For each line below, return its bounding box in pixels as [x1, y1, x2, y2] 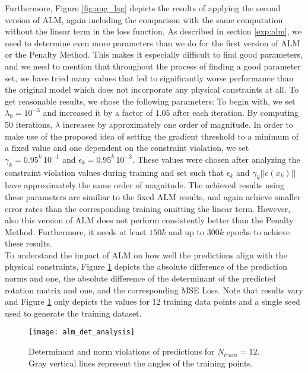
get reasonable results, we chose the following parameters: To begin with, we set [5, 94, 296, 107]
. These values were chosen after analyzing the [132, 153, 300, 165]
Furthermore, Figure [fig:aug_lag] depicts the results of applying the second [5, 2, 281, 14]
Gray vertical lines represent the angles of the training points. [28, 356, 253, 369]
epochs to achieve [226, 225, 290, 238]
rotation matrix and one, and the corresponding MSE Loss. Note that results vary [5, 283, 303, 296]
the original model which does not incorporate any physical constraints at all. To [5, 83, 299, 96]
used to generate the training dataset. [5, 306, 142, 319]
